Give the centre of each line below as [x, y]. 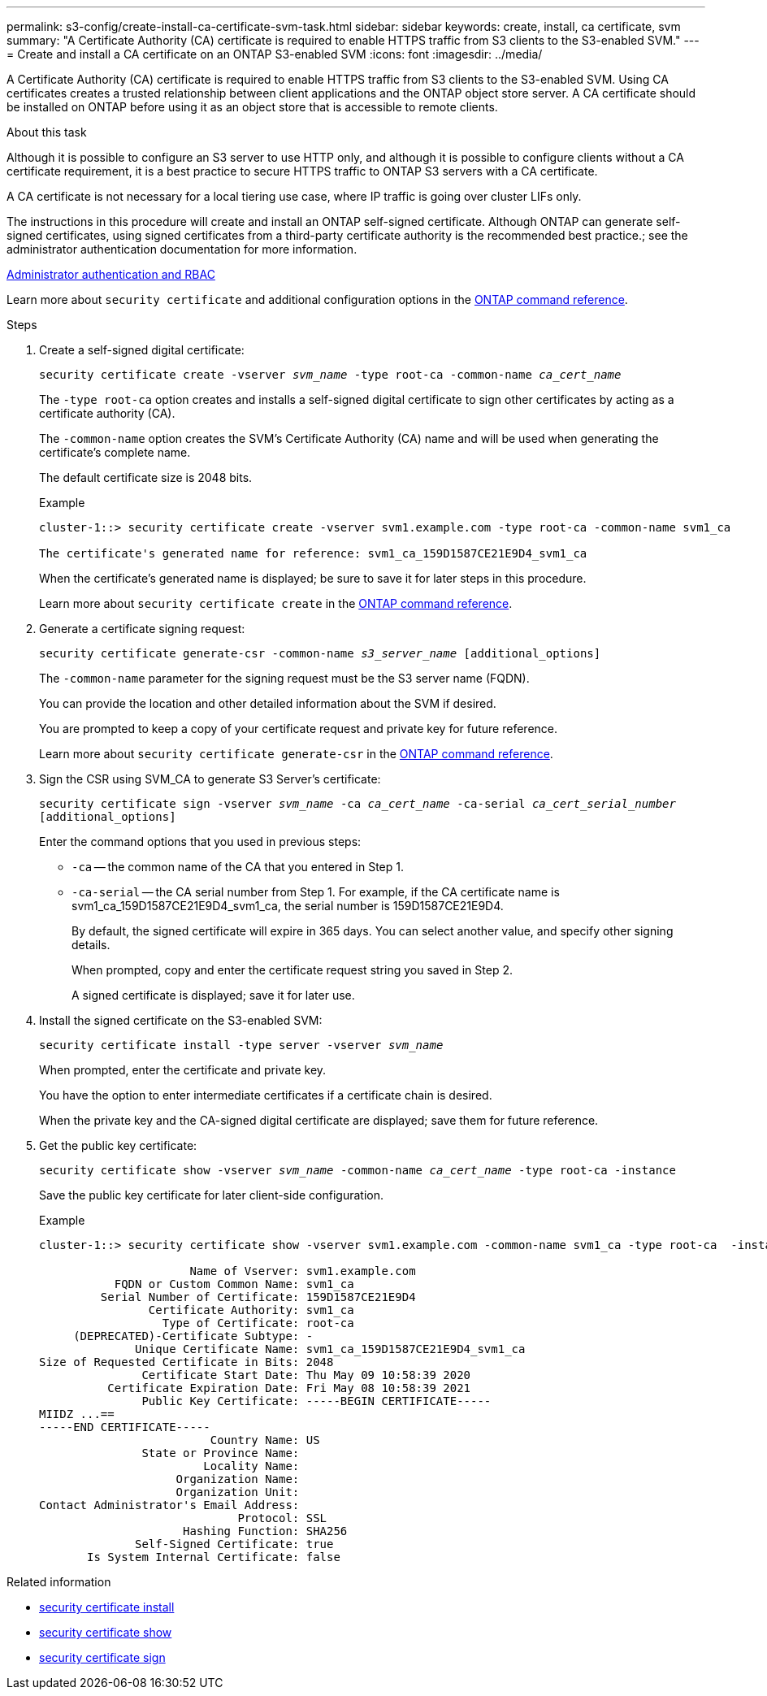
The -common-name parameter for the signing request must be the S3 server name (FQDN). [284, 678]
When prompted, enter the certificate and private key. [183, 1070]
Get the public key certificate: [118, 1145]
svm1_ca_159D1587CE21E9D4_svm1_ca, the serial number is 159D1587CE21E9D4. [288, 906]
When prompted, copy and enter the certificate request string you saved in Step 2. [292, 970]
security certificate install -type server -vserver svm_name [241, 1045]
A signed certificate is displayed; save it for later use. [213, 995]
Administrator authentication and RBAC [111, 274]
